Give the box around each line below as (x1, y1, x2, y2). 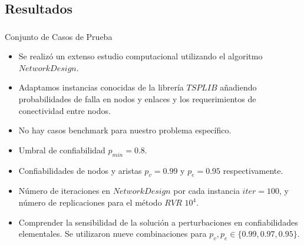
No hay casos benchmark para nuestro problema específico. (18, 124, 232, 136)
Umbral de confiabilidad (18, 143, 105, 156)
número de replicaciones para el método (18, 196, 162, 209)
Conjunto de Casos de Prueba (5, 30, 113, 42)
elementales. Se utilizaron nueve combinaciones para (18, 227, 207, 240)
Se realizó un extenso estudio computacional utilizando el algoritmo (18, 50, 263, 62)
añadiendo (220, 81, 257, 93)
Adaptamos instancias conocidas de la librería (18, 81, 184, 93)
